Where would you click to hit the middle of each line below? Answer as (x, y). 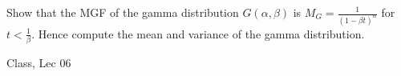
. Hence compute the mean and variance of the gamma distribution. (198, 33)
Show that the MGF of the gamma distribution (123, 12)
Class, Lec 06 (39, 63)
